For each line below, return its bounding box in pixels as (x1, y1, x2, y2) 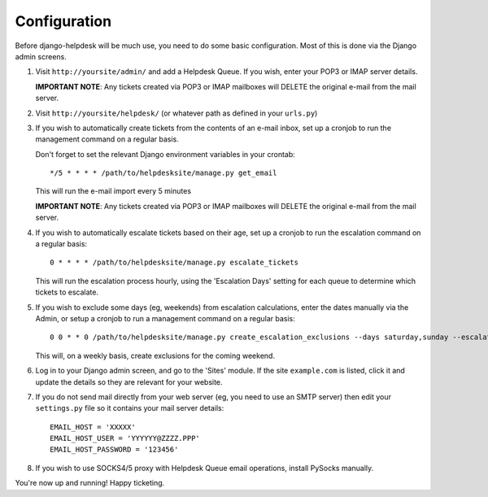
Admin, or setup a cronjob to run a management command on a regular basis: (35, 313, 296, 323)
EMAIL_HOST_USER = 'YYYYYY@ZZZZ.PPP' (50, 434, 201, 443)
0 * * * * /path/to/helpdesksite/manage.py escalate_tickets (50, 258, 298, 268)
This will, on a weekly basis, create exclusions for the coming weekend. (35, 351, 276, 360)
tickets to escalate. (35, 287, 99, 297)
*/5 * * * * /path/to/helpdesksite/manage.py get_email (50, 168, 277, 178)
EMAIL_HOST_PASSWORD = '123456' (50, 445, 179, 455)
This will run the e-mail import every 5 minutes (35, 186, 191, 196)
